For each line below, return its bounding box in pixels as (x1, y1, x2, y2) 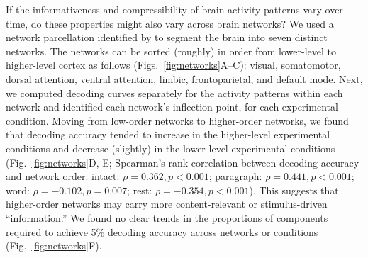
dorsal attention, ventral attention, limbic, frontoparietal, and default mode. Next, (6, 71, 363, 86)
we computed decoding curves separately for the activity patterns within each (6, 85, 343, 100)
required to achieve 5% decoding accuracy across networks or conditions (6, 224, 318, 239)
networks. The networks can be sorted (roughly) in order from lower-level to (6, 43, 337, 58)
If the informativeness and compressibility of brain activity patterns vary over (6, 2, 343, 16)
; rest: (127, 182, 152, 197)
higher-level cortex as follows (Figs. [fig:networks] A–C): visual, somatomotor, (6, 57, 341, 72)
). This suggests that (249, 182, 339, 197)
